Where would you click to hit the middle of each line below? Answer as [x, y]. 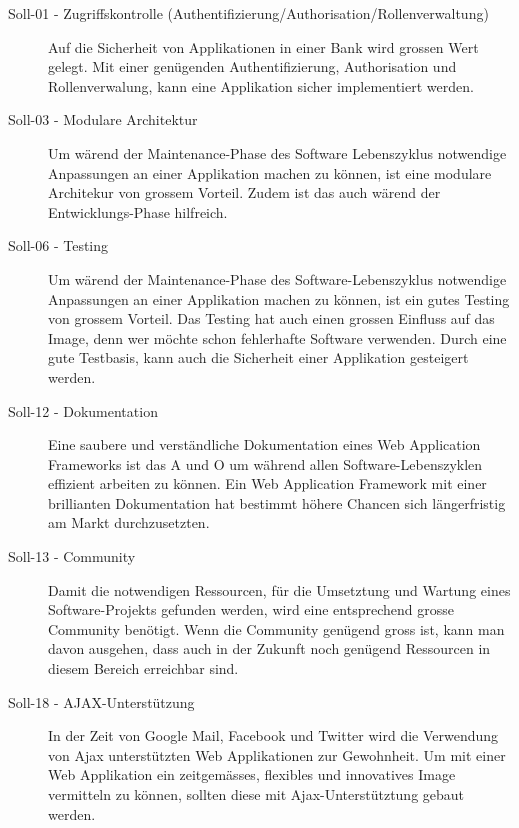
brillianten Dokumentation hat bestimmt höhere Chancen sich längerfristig [277, 502]
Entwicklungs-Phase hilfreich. [138, 211]
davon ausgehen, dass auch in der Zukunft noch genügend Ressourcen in [269, 648]
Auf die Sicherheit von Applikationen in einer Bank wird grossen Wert [263, 46]
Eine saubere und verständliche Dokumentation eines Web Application [264, 444]
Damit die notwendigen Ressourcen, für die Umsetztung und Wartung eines [279, 589]
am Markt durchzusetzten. [129, 522]
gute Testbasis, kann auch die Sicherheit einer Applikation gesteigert [258, 357]
